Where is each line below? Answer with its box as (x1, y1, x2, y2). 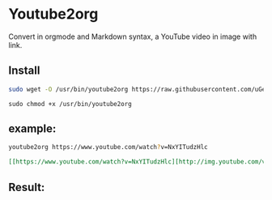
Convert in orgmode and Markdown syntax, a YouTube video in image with (8, 32, 257, 41)
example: (8, 122, 57, 136)
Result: (8, 180, 45, 194)
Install (8, 64, 40, 78)
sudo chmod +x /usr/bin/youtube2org (8, 100, 132, 108)
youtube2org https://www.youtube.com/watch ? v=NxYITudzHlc (8, 143, 208, 151)
